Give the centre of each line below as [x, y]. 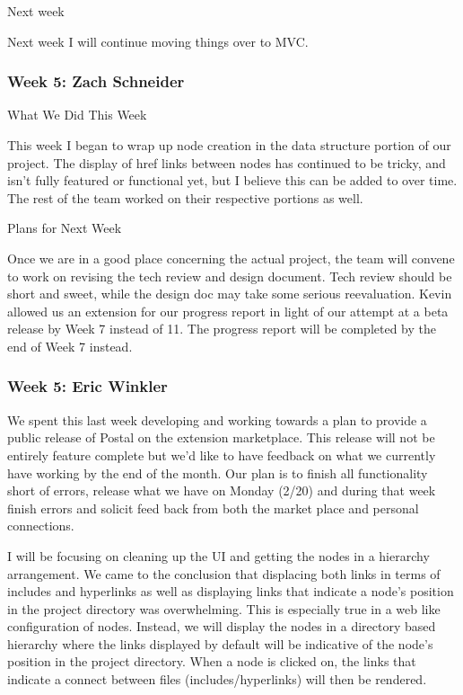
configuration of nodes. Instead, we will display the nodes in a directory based [222, 626]
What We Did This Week [77, 115]
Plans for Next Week [65, 228]
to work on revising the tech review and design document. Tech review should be [230, 276]
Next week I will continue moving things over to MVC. [158, 41]
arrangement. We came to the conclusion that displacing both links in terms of [224, 573]
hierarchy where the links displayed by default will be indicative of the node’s [220, 643]
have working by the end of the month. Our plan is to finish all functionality [218, 472]
